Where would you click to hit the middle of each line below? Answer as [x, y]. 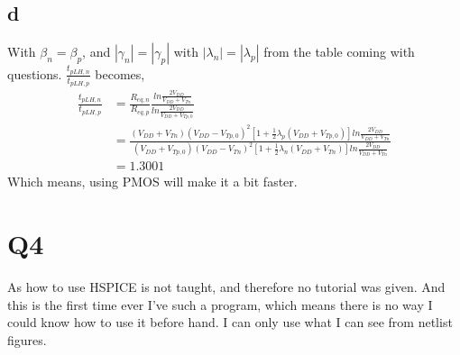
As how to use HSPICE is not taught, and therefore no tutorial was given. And [226, 287]
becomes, [120, 73]
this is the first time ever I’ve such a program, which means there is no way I [220, 304]
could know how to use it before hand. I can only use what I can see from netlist [230, 322]
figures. [27, 339]
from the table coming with [339, 52]
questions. [35, 73]
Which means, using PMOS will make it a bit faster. [152, 182]
